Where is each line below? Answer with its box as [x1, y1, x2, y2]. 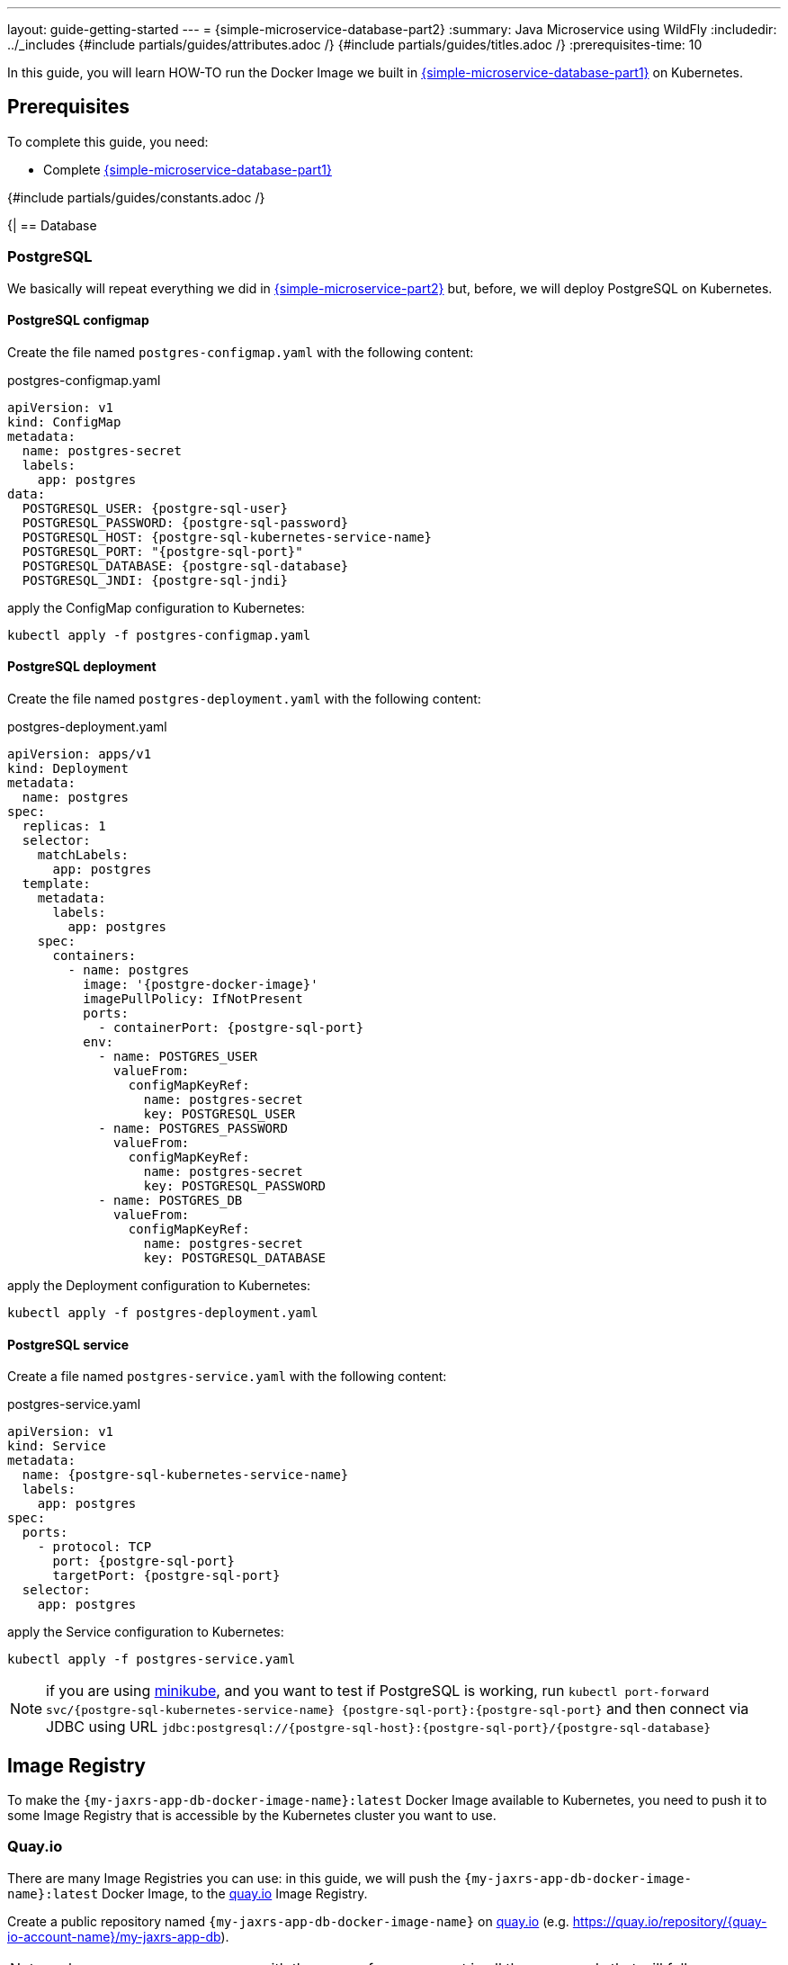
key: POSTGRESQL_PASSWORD [143, 1179, 327, 1194]
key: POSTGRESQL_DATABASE [143, 1251, 327, 1266]
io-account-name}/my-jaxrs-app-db [7, 1928, 221, 1944]
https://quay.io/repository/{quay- [572, 1913, 767, 1929]
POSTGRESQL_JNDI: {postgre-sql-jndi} [22, 572, 288, 588]
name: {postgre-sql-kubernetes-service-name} [22, 1467, 349, 1483]
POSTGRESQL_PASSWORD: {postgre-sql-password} [22, 515, 349, 530]
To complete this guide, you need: [7, 133, 209, 149]
